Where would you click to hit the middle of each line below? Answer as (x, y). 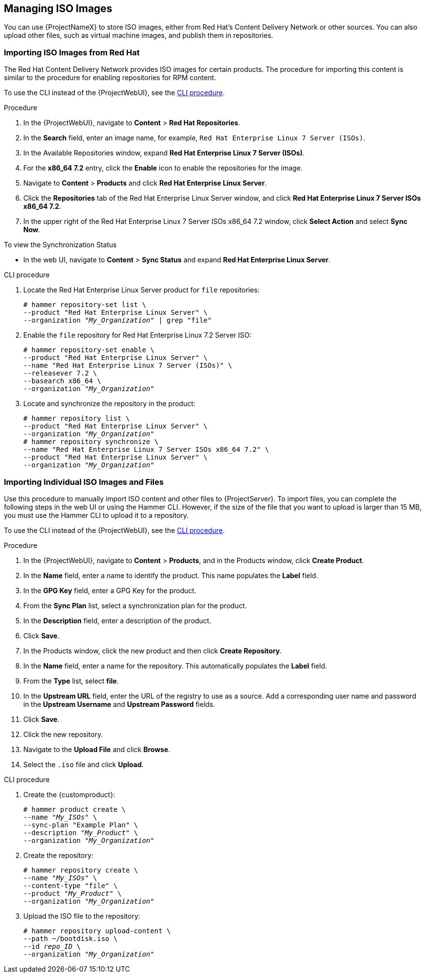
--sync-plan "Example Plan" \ (81, 825)
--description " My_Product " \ (81, 832)
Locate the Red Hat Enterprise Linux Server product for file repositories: (142, 290)
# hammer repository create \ (81, 870)
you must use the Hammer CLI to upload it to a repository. (96, 515)
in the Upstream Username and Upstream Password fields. (119, 704)
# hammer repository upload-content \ (97, 931)
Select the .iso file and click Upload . (84, 764)
